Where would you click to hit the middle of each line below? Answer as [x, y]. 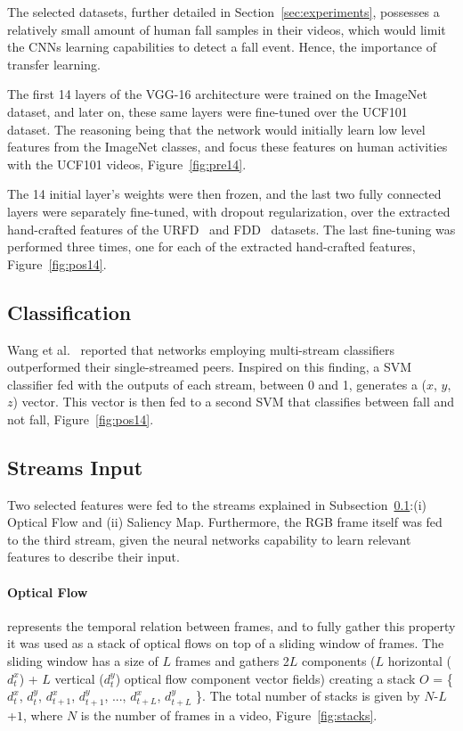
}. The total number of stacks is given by [308, 696]
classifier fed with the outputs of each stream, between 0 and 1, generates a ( [217, 384]
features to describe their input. [93, 557]
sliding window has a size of [83, 661]
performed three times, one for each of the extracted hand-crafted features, [211, 246]
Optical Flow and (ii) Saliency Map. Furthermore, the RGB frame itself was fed [225, 522]
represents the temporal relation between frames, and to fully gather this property [231, 625]
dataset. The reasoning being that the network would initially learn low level [216, 129]
